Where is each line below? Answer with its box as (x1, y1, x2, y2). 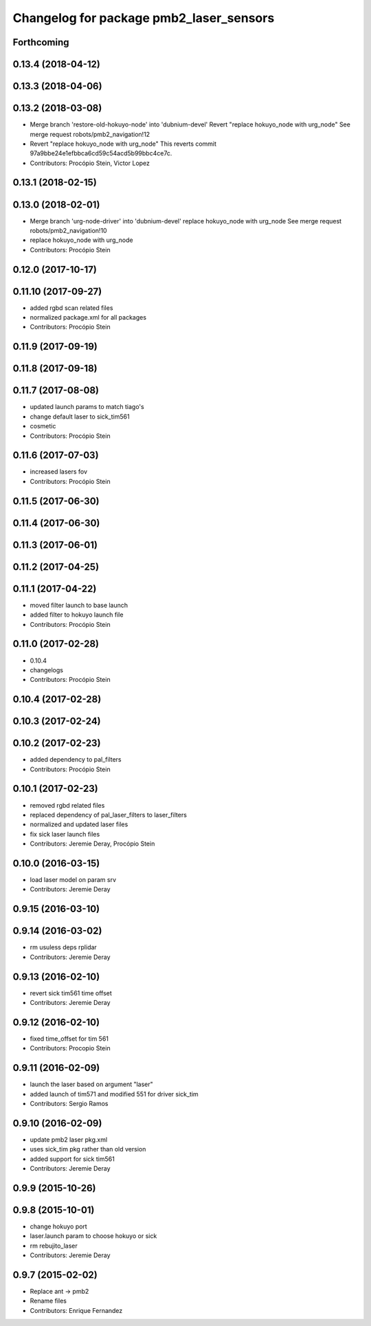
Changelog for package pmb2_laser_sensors (12, 10, 275, 25)
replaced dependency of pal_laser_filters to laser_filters (30, 810, 187, 819)
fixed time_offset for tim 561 (30, 1035, 109, 1043)
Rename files (30, 1296, 67, 1305)
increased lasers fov (30, 467, 88, 476)
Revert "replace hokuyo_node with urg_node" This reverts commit (30, 140, 216, 148)
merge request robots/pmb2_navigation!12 (30, 130, 150, 138)
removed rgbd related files (30, 801, 105, 809)
